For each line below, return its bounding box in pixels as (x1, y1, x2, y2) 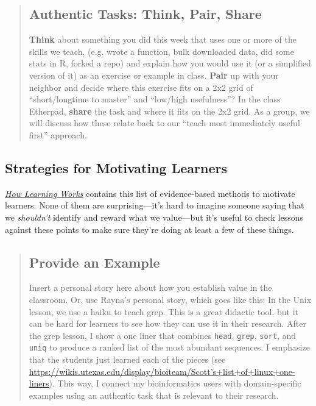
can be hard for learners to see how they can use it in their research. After (29, 317, 306, 330)
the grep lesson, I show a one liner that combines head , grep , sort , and (29, 329, 297, 341)
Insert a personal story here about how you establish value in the (29, 281, 272, 294)
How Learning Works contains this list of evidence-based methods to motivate (5, 187, 295, 199)
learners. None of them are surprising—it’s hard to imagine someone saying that (5, 199, 304, 212)
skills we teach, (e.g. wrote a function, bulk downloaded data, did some (29, 45, 294, 57)
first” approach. (29, 128, 87, 141)
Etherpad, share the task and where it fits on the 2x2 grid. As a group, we (29, 104, 310, 117)
